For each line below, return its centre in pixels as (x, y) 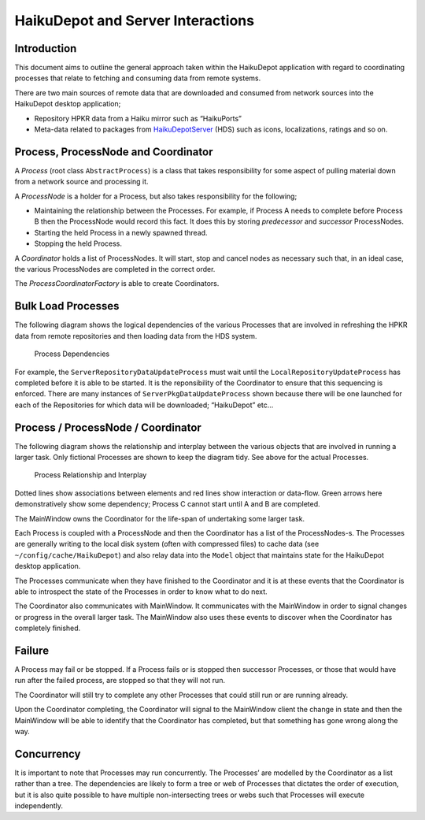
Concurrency (48, 753)
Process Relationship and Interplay (91, 475)
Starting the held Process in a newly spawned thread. (121, 232)
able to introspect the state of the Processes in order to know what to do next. (141, 592)
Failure (32, 650)
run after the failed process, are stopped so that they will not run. (120, 681)
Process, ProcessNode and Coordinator (114, 152)
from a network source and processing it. (81, 182)
